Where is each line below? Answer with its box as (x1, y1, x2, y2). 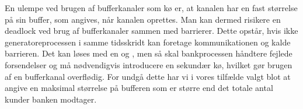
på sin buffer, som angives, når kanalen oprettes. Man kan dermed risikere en (5, 13, 281, 25)
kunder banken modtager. (5, 93, 97, 105)
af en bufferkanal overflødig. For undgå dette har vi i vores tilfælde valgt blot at (5, 70, 291, 82)
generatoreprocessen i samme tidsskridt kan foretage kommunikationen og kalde (5, 36, 291, 48)
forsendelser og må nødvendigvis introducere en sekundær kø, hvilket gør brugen (5, 58, 292, 71)
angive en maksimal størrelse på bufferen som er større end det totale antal (5, 82, 273, 94)
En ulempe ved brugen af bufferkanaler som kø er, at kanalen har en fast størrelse (5, 2, 298, 13)
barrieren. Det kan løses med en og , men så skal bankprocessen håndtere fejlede (5, 47, 292, 59)
